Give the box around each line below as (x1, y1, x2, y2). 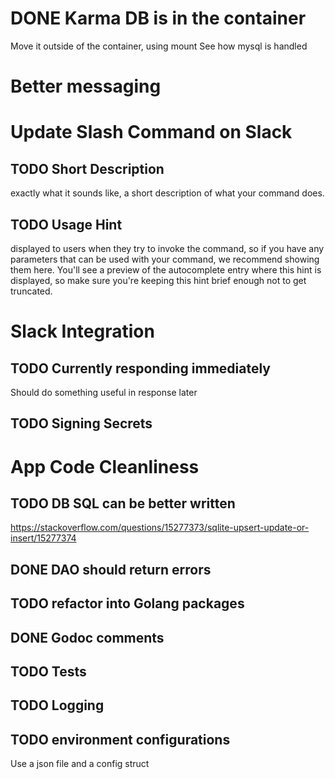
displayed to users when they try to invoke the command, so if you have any (10, 242, 325, 254)
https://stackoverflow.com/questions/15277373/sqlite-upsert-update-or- (10, 522, 310, 534)
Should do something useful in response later (10, 386, 198, 398)
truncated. (10, 285, 53, 297)
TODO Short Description (10, 160, 165, 177)
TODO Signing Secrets (10, 415, 153, 432)
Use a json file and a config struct (10, 758, 150, 770)
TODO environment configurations (10, 731, 231, 748)
